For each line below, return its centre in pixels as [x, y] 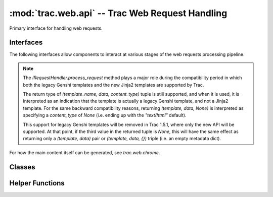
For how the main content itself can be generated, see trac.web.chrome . [85, 152]
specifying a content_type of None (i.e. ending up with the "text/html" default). [105, 115]
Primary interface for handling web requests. [56, 28]
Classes [22, 167]
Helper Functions [37, 183]
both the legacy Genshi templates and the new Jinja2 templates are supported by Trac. [113, 85]
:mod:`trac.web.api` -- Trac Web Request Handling [118, 13]
